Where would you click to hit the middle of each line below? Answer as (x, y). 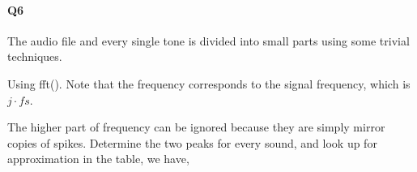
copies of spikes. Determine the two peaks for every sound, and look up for (192, 142)
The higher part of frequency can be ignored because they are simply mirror (196, 127)
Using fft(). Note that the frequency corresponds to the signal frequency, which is (209, 83)
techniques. (35, 56)
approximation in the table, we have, (98, 159)
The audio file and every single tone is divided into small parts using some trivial (208, 40)
